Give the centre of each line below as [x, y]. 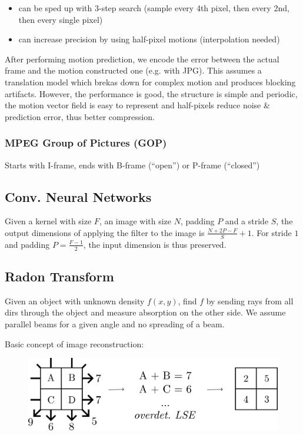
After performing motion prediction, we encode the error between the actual [142, 59]
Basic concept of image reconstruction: [74, 343]
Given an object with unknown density [75, 300]
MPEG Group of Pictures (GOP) [86, 143]
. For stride [272, 232]
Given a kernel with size [48, 221]
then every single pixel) [61, 19]
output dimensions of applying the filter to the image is [105, 232]
